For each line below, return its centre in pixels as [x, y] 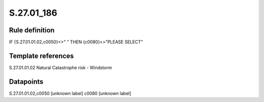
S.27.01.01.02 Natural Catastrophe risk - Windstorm [60, 67]
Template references [42, 56]
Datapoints [26, 82]
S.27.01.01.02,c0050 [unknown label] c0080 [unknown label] [70, 93]
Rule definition [32, 30]
